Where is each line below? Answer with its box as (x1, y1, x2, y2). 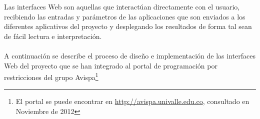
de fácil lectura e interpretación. (4, 30, 102, 41)
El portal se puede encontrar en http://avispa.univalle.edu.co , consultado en (15, 96, 249, 106)
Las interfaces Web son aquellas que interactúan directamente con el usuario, (4, 1, 240, 11)
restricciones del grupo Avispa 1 (4, 70, 98, 82)
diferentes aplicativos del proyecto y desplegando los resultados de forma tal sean (4, 21, 252, 31)
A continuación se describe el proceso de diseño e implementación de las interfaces (4, 50, 255, 60)
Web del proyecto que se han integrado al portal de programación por (4, 60, 217, 70)
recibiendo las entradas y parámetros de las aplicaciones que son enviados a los (4, 11, 245, 21)
